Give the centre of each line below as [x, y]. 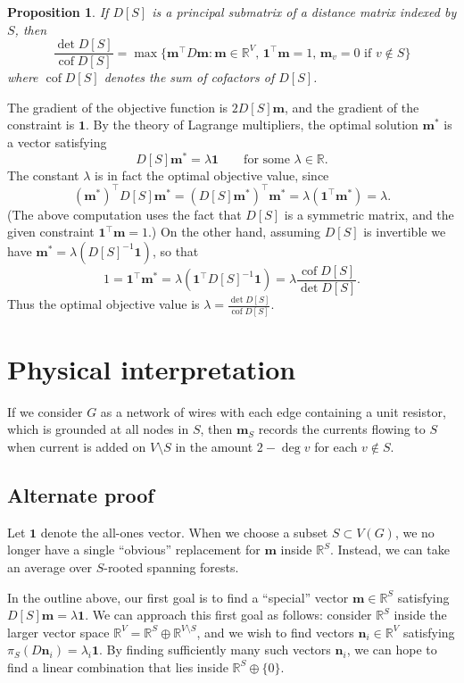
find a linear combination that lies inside [118, 666]
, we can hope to [392, 650]
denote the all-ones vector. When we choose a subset [184, 532]
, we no [414, 532]
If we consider [45, 411]
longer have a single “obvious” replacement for [134, 550]
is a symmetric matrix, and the [369, 214]
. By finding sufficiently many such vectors [215, 650]
